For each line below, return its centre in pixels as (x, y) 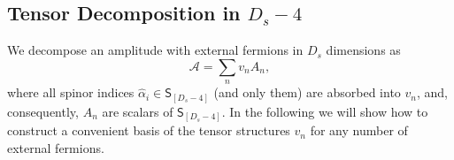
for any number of (359, 130)
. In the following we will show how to (325, 111)
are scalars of (138, 111)
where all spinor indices (71, 92)
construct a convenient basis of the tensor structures (149, 130)
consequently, (43, 111)
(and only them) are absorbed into (307, 92)
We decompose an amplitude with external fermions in (155, 50)
